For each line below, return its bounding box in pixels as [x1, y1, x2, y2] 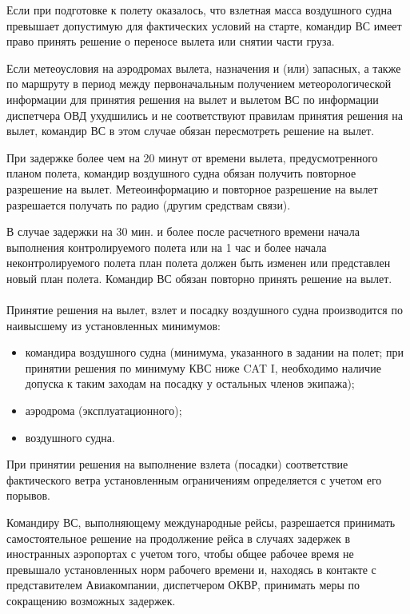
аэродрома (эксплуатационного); [25, 402, 182, 419]
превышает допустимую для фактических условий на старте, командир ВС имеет [6, 17, 402, 34]
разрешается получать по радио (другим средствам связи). [6, 196, 291, 213]
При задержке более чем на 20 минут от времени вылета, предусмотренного [6, 149, 378, 165]
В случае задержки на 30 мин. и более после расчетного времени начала [6, 223, 360, 240]
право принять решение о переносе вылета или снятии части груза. [6, 33, 335, 50]
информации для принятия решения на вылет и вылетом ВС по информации [6, 90, 379, 107]
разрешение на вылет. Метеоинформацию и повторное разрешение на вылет [6, 180, 378, 197]
